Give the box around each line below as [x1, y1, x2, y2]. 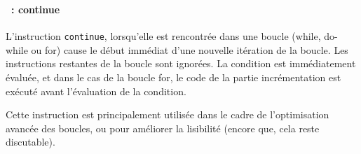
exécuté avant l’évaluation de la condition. [6, 83, 186, 98]
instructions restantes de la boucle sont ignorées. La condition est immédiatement [6, 56, 356, 71]
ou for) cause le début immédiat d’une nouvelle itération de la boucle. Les [31, 42, 348, 57]
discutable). [6, 134, 55, 149]
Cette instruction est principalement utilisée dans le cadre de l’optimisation [6, 107, 329, 122]
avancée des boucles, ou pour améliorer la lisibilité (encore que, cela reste [6, 120, 320, 135]
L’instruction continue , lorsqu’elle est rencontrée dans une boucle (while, [6, 29, 321, 43]
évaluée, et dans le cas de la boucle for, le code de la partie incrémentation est [6, 69, 341, 84]
